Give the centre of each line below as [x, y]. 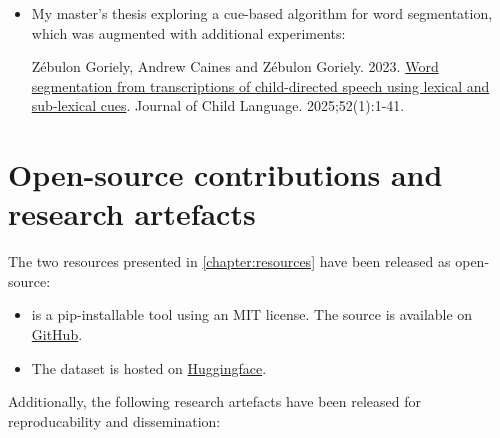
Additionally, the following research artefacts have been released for [215, 401]
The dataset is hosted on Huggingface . [149, 367]
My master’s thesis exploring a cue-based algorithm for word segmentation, [262, 13]
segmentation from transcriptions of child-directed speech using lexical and [260, 85]
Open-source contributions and [225, 174]
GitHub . [57, 334]
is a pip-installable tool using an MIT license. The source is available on [252, 314]
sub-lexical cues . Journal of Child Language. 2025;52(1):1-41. [218, 105]
